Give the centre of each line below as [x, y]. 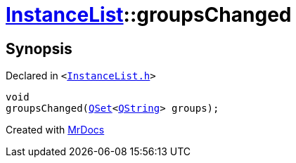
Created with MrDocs [55, 130]
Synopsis [39, 48]
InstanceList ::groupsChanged [149, 15]
